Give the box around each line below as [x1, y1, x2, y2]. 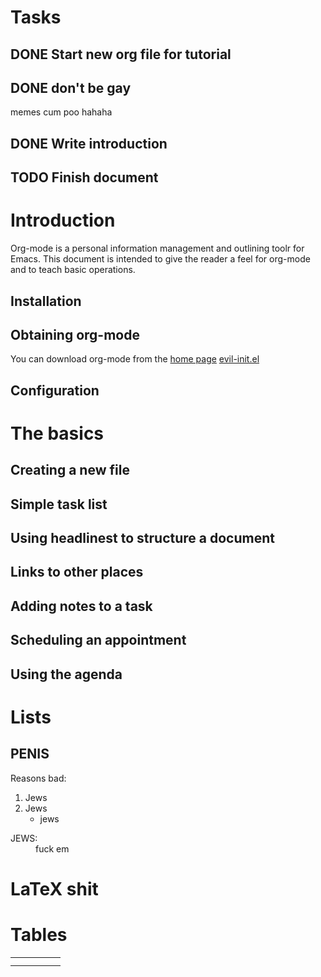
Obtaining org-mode [10, 326, 140, 343]
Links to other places [10, 564, 144, 581]
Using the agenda [10, 666, 123, 683]
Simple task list [10, 496, 108, 513]
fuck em [35, 842, 70, 855]
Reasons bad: [10, 772, 67, 784]
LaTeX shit [10, 877, 99, 900]
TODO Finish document [10, 169, 159, 186]
